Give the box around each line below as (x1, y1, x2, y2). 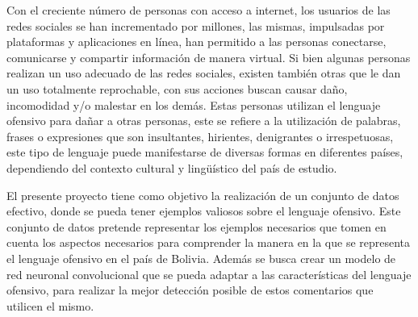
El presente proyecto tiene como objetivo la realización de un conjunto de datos (6, 186, 399, 203)
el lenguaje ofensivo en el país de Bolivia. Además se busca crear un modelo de (6, 249, 396, 266)
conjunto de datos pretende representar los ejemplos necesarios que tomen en (6, 218, 387, 235)
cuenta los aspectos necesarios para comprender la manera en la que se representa (6, 234, 411, 251)
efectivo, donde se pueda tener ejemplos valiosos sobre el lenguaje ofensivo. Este (6, 202, 401, 219)
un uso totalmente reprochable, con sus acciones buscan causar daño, (6, 80, 348, 97)
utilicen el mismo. (6, 297, 94, 314)
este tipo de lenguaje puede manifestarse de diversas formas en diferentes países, (6, 144, 403, 161)
